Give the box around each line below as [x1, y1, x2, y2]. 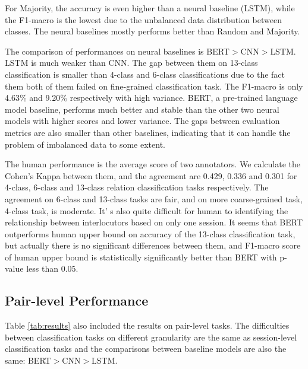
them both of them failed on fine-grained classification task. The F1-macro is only [5, 79, 303, 92]
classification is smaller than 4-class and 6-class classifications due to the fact [5, 68, 285, 80]
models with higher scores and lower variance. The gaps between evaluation [5, 114, 280, 127]
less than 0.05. [26, 262, 78, 275]
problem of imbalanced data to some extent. [5, 138, 165, 150]
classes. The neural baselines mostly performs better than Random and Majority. [5, 25, 300, 37]
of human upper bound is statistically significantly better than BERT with [5, 250, 277, 263]
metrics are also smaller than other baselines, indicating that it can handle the [5, 126, 291, 138]
